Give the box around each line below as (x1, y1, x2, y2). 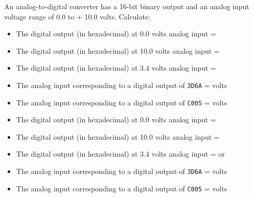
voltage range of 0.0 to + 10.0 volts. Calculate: (4, 11, 150, 21)
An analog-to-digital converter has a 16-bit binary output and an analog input (4, 1, 249, 11)
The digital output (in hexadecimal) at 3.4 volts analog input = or (16, 148, 225, 159)
